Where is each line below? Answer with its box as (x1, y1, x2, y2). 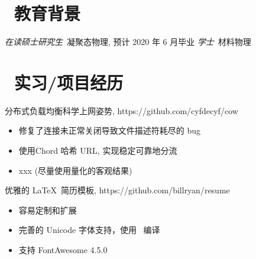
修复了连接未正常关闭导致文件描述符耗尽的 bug (18, 124, 201, 137)
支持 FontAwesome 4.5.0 (18, 244, 108, 255)
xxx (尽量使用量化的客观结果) (18, 164, 132, 176)
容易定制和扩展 (18, 203, 77, 216)
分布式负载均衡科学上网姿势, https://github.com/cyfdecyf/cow (5, 104, 238, 116)
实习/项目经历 (14, 70, 124, 94)
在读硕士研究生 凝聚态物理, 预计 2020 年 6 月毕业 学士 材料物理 (5, 35, 251, 48)
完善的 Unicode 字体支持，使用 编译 (18, 224, 160, 236)
